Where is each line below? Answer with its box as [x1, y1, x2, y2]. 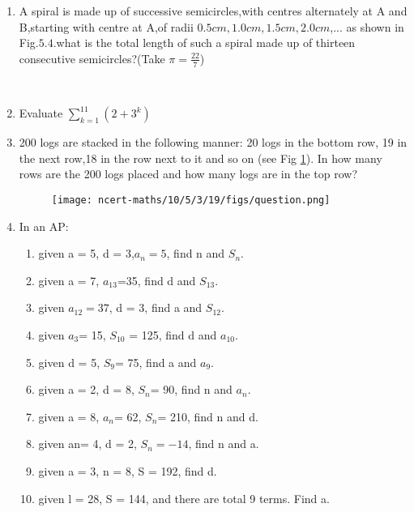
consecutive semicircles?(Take [19, 49, 165, 66]
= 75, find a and [114, 353, 197, 370]
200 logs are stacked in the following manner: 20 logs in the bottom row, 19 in [19, 134, 408, 151]
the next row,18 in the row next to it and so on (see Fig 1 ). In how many [19, 149, 382, 166]
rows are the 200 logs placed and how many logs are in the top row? [19, 165, 358, 182]
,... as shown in [330, 18, 404, 35]
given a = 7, [38, 271, 100, 288]
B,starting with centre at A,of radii [19, 18, 194, 35]
